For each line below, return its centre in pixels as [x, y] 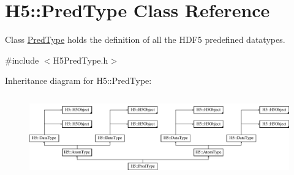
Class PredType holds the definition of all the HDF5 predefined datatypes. [145, 39]
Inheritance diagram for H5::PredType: [78, 80]
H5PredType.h [81, 60]
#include [22, 60]
